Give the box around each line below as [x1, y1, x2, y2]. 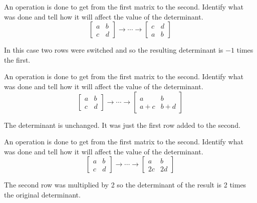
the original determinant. [4, 189, 81, 199]
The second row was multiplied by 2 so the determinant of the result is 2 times [4, 179, 246, 190]
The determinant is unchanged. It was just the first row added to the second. [4, 119, 240, 130]
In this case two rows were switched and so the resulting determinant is [4, 45, 223, 55]
